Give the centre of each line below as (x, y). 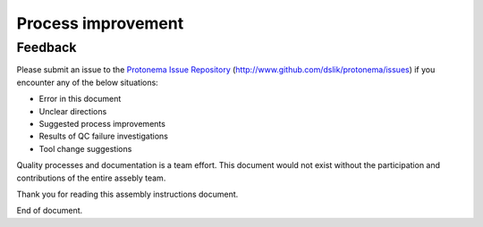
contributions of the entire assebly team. (91, 178)
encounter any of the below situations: (87, 82)
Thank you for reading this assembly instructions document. (127, 194)
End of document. (50, 211)
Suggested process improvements (102, 123)
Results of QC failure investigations (104, 136)
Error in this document (80, 99)
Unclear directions (73, 111)
